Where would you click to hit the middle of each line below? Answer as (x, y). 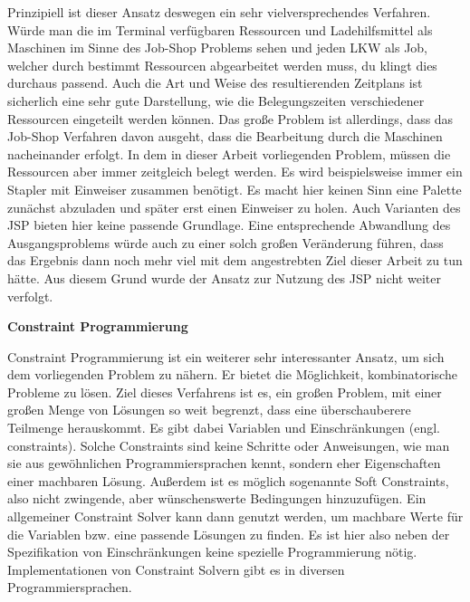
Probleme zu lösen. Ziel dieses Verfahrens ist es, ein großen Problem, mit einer (225, 392)
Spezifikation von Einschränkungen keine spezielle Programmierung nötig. (212, 552)
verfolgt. (30, 296)
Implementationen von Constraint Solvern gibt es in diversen (176, 569)
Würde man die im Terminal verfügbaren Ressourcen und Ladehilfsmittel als (220, 29)
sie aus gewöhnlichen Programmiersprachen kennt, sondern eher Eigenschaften (224, 463)
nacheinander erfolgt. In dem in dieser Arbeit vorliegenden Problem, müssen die (229, 153)
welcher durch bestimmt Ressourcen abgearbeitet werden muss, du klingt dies (222, 65)
